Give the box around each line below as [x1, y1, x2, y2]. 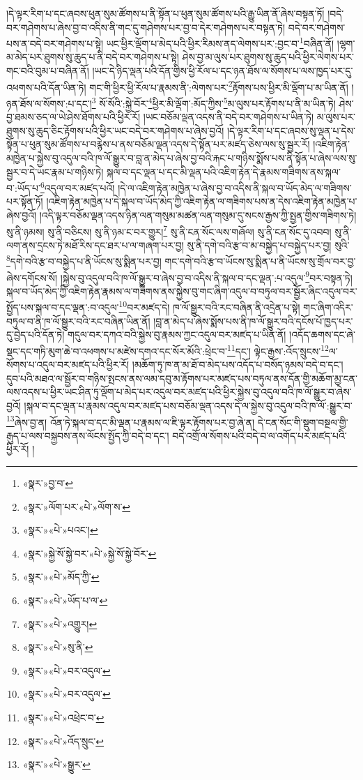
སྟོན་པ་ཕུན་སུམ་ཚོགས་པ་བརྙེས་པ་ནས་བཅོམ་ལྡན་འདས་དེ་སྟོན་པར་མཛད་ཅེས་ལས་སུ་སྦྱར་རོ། [6, 137, 310, 151]
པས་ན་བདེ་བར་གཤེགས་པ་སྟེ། [6, 36, 104, 50]
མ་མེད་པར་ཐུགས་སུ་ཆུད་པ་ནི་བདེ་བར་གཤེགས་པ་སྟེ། [6, 50, 179, 64]
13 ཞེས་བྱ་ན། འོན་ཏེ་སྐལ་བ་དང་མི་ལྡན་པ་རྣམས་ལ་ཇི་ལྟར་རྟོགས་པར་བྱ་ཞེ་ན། [6, 412, 255, 429]
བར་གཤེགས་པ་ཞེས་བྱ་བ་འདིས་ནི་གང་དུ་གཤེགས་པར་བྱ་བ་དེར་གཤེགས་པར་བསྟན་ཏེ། [6, 20, 286, 34]
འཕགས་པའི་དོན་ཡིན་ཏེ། [6, 80, 86, 94]
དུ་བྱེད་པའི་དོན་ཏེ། [6, 327, 65, 342]
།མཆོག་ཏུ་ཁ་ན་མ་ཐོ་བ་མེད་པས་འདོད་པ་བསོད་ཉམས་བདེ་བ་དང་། [132, 357, 343, 372]
